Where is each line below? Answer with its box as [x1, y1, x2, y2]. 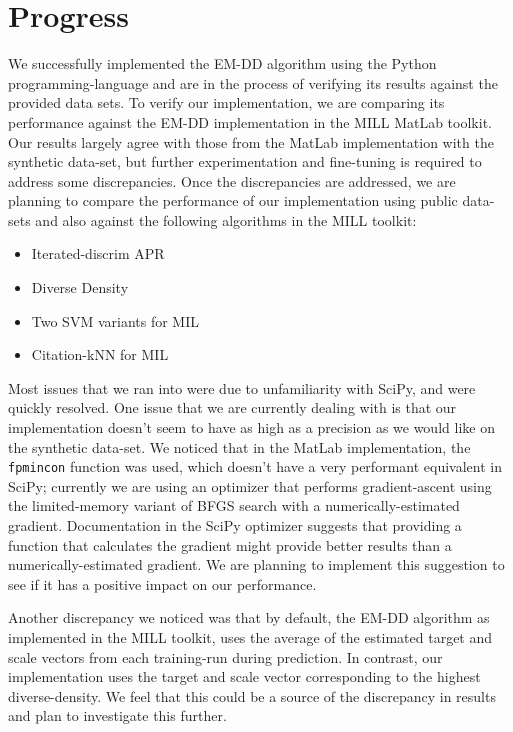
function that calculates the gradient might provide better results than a [8, 534, 452, 555]
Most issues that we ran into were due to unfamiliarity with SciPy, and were [8, 377, 476, 398]
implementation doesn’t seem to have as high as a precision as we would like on [8, 417, 495, 438]
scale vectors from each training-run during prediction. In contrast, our [8, 646, 443, 667]
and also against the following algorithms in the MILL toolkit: [35, 209, 417, 230]
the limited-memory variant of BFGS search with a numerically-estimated [8, 495, 460, 516]
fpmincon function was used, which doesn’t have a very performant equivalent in [8, 456, 502, 477]
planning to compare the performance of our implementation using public [8, 190, 458, 211]
